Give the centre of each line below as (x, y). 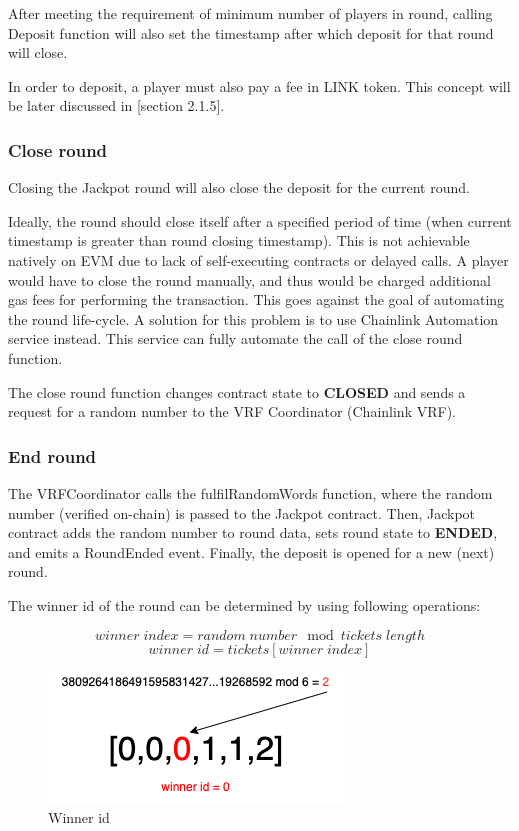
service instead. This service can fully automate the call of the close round (235, 338)
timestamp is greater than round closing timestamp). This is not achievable (239, 240)
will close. (38, 52)
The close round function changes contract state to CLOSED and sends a (237, 391)
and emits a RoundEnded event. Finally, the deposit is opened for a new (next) (251, 551)
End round (52, 455)
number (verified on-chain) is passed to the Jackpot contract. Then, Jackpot (242, 512)
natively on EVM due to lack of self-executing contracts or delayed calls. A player (258, 259)
